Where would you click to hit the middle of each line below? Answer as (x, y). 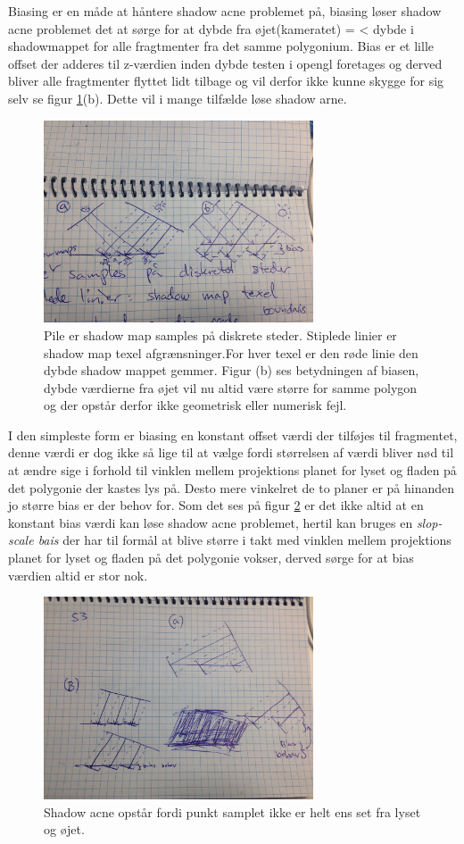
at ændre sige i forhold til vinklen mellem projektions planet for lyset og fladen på (232, 470)
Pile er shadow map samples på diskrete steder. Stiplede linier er (220, 334)
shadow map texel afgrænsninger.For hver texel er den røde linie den (231, 352)
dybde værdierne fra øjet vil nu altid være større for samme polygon (231, 387)
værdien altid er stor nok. (78, 575)
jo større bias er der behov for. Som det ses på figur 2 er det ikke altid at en (216, 505)
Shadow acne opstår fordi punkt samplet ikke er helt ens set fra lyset (232, 811)
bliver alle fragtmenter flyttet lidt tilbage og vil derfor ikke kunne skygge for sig (226, 81)
